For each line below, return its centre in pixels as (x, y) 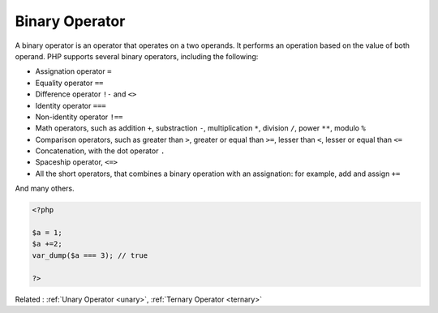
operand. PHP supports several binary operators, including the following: (137, 56)
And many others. (45, 189)
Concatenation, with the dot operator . (100, 151)
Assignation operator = (73, 71)
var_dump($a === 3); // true (90, 255)
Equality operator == (69, 83)
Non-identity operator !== (79, 117)
